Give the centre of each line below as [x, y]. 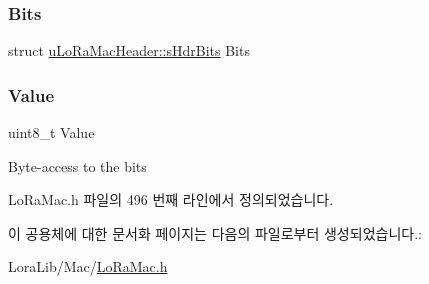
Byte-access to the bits [77, 165]
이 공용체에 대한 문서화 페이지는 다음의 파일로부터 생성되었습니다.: [215, 232]
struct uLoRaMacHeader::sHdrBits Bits [129, 50]
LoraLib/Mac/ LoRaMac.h [88, 266]
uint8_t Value [51, 132]
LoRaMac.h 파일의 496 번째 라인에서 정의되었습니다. [171, 199]
